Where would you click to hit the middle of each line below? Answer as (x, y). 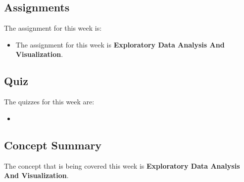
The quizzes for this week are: (49, 102)
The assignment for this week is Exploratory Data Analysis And (120, 44)
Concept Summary (53, 145)
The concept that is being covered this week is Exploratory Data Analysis (122, 165)
